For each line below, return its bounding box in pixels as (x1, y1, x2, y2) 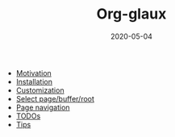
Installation (15, 77, 53, 86)
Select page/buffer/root (15, 93, 95, 103)
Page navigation (15, 102, 70, 112)
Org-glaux (96, 5, 167, 23)
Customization (15, 85, 65, 95)
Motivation (15, 68, 52, 77)
